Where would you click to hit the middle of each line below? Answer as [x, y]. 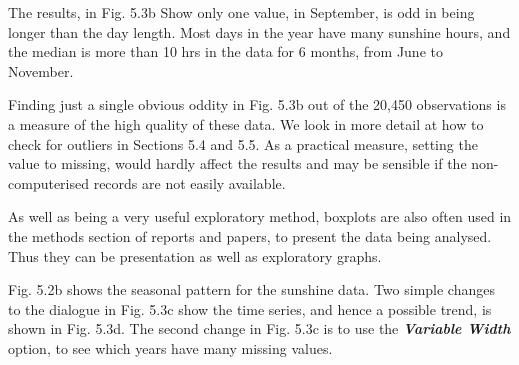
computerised [49, 182]
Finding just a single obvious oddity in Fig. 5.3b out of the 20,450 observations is [257, 104]
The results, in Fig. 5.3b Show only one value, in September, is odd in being [241, 12]
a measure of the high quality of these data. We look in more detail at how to [246, 123]
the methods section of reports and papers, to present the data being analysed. [250, 235]
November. [41, 70]
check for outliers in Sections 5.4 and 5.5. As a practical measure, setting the [243, 143]
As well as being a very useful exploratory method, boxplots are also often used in [260, 216]
